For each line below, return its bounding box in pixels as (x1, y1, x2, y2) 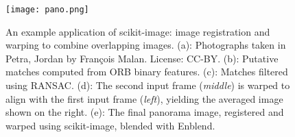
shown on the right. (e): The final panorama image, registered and (5, 105, 284, 119)
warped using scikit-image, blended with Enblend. (5, 118, 215, 132)
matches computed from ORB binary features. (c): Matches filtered (5, 64, 288, 79)
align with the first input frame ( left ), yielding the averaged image (5, 91, 283, 105)
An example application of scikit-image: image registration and (5, 24, 270, 38)
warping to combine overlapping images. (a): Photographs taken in (5, 38, 286, 52)
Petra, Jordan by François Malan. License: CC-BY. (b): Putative (5, 51, 279, 65)
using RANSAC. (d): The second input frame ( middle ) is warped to (5, 78, 290, 92)
